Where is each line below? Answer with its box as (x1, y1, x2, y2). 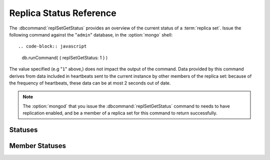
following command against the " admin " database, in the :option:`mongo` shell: (9, 31, 173, 37)
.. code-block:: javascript (18, 43, 87, 49)
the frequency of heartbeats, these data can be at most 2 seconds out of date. (9, 80, 171, 86)
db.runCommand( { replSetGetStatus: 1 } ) (21, 54, 108, 60)
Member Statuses (9, 141, 66, 150)
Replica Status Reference (9, 7, 117, 18)
